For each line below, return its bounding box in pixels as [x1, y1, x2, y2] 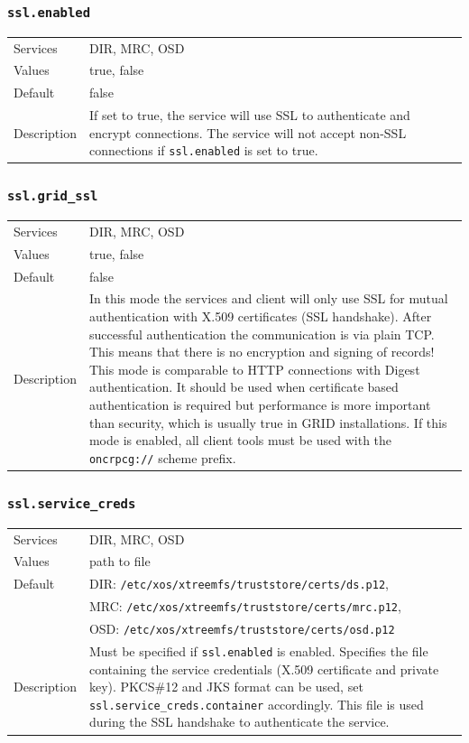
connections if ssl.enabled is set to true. [88, 141, 318, 160]
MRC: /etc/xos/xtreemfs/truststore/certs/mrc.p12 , [88, 597, 401, 616]
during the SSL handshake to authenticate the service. [88, 712, 390, 731]
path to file [88, 552, 151, 571]
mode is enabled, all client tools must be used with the [88, 431, 392, 450]
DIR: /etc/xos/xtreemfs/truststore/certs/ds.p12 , [88, 574, 389, 593]
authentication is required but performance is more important [88, 395, 431, 414]
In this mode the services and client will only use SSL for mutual [88, 289, 448, 308]
